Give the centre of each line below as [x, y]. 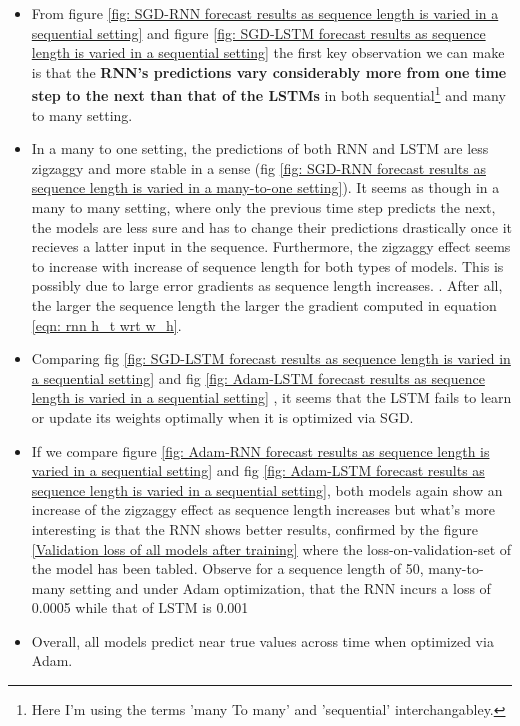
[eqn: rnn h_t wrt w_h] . [106, 324]
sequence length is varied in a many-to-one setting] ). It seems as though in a [265, 187]
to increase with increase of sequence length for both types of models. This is [267, 265]
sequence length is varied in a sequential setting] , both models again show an [267, 489]
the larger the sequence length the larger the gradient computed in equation [264, 304]
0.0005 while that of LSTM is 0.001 [140, 607]
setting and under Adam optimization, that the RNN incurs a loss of [280, 587]
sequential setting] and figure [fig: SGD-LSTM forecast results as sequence [258, 32]
